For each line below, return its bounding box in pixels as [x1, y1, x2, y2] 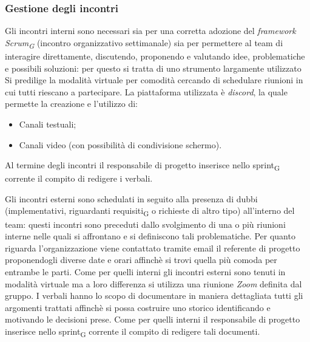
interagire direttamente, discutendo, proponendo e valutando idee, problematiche [5, 49, 305, 62]
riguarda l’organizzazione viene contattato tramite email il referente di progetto [5, 241, 300, 254]
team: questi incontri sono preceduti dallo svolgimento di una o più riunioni [5, 217, 286, 230]
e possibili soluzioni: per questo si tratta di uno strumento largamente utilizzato [5, 61, 302, 74]
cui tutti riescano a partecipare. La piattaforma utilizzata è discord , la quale [5, 85, 288, 98]
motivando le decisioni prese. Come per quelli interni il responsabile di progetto [5, 313, 300, 326]
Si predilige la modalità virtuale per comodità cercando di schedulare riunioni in [5, 74, 303, 86]
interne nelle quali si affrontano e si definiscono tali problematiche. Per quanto [5, 230, 295, 242]
